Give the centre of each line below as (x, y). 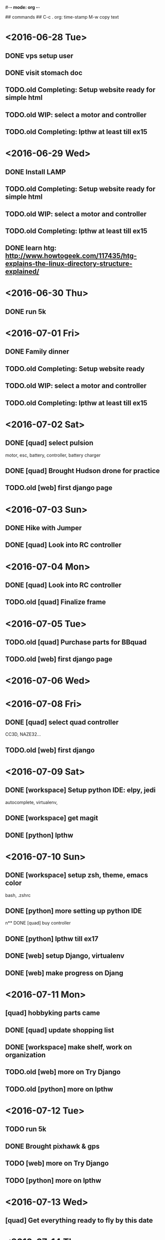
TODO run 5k (26, 1129)
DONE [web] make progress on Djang (64, 973)
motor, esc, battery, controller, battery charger (53, 455)
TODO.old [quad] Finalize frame (56, 602)
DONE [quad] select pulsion (49, 443)
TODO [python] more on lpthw (53, 1180)
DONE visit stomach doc (44, 73)
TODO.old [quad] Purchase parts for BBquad (76, 642)
